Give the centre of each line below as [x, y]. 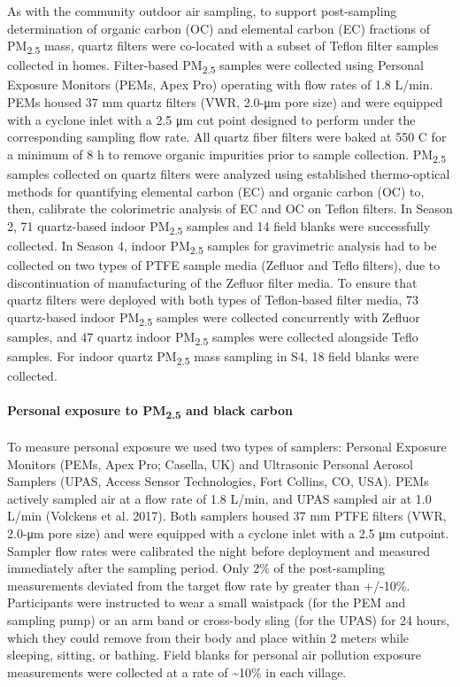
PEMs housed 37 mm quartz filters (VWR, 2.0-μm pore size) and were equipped [225, 102]
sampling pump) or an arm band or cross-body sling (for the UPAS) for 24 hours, [229, 619]
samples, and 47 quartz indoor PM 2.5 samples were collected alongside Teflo [213, 337]
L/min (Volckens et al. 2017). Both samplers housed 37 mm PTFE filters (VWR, [227, 516]
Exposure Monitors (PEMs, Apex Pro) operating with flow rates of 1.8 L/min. [220, 85]
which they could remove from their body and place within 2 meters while [208, 637]
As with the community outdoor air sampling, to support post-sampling [202, 11]
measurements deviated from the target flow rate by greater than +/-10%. [209, 585]
